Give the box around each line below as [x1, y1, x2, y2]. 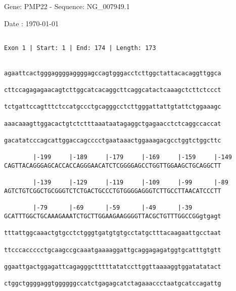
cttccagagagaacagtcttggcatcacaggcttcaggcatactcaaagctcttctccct [4, 86, 221, 94]
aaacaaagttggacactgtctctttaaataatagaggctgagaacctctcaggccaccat [4, 120, 221, 127]
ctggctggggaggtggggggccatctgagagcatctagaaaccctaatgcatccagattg [4, 280, 221, 287]
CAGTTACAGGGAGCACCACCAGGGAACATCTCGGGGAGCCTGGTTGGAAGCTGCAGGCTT [4, 162, 221, 170]
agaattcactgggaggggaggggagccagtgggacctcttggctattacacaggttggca [4, 69, 221, 77]
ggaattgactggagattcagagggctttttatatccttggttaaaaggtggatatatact [4, 263, 221, 270]
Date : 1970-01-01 [4, 18, 59, 28]
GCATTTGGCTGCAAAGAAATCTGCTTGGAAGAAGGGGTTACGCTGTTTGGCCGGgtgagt [4, 212, 221, 220]
